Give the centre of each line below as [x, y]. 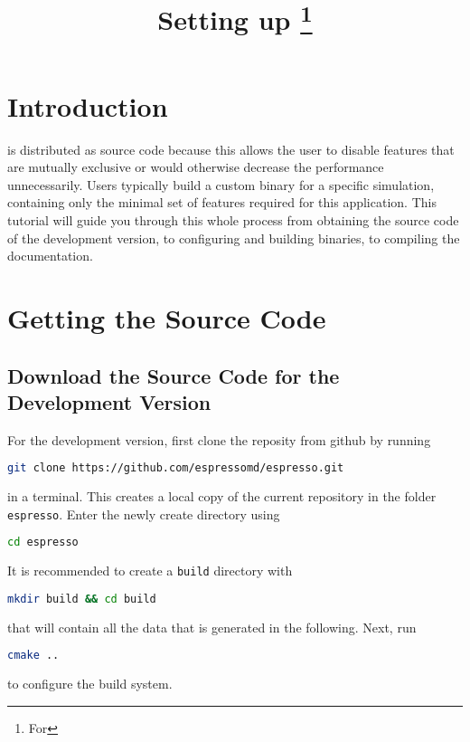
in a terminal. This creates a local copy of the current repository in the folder [222, 496]
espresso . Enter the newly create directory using [144, 514]
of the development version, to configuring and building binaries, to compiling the [234, 238]
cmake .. [33, 656]
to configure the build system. [90, 684]
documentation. [50, 256]
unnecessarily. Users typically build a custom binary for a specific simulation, [221, 184]
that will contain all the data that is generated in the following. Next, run [212, 627]
